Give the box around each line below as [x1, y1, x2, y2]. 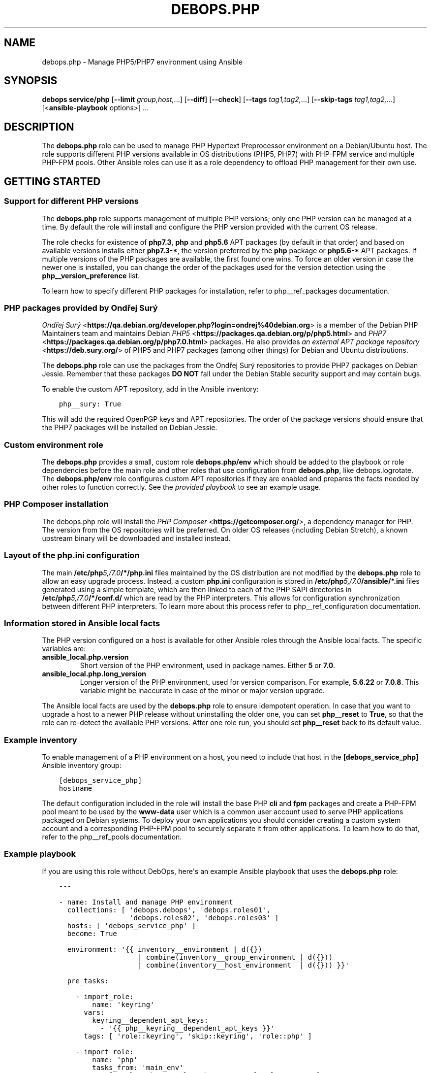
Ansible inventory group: [42, 761, 122, 770]
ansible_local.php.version [42, 653, 129, 662]
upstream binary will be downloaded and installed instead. [42, 534, 231, 542]
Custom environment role [4, 439, 103, 450]
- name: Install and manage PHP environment [59, 898, 233, 906]
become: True [67, 929, 117, 938]
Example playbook [4, 849, 76, 859]
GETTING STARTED [4, 175, 101, 188]
